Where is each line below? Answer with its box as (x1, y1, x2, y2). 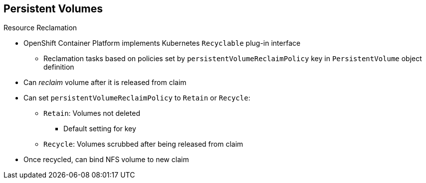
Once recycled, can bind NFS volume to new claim (23, 155, 189, 164)
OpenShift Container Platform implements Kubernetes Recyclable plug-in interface (23, 39, 301, 48)
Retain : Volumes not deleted (43, 109, 140, 118)
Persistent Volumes (3, 2, 103, 15)
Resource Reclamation (3, 23, 77, 32)
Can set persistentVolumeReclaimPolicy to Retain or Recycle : (23, 93, 250, 102)
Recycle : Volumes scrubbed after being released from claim (43, 140, 243, 149)
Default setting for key (63, 124, 136, 133)
